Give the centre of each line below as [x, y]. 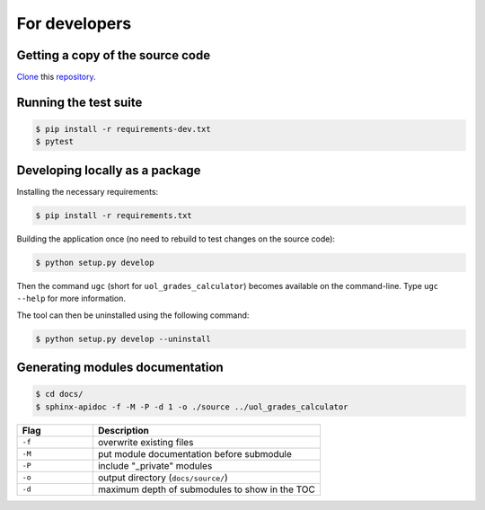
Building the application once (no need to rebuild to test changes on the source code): [176, 239]
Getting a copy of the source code [114, 55]
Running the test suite [79, 102]
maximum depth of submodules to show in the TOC [207, 489]
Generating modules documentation [120, 368]
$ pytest [55, 142]
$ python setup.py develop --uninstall [123, 339]
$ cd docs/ [59, 394]
